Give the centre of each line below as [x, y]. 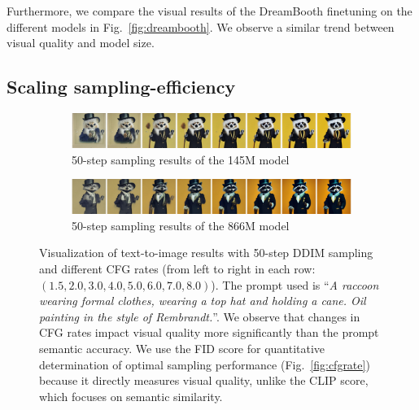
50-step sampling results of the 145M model [181, 159]
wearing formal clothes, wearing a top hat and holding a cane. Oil [203, 301]
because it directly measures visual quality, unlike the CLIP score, [204, 380]
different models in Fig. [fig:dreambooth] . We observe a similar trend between [201, 26]
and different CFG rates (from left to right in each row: [177, 268]
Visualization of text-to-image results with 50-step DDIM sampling [206, 253]
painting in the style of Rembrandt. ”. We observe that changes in [200, 316]
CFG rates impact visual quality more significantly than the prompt [209, 332]
